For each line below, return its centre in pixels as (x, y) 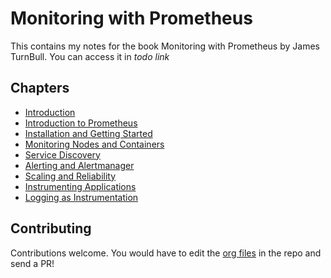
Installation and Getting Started (88, 133)
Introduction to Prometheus (81, 123)
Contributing (51, 228)
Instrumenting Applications (80, 186)
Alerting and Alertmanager (79, 165)
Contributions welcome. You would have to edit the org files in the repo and (166, 253)
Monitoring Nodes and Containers (94, 144)
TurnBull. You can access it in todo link (90, 56)
